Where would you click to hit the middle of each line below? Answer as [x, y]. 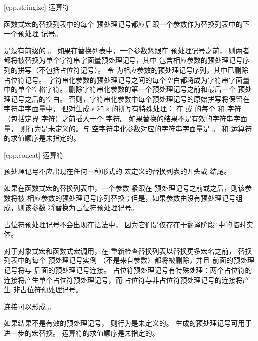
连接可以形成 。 [30, 306]
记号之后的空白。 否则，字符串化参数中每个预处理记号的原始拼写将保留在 [130, 99]
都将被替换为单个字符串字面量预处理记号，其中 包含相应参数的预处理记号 [123, 60]
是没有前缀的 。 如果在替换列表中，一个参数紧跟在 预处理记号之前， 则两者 [127, 50]
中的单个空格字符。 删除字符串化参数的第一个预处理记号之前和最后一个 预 [125, 89]
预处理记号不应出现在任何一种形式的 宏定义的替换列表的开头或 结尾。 [118, 171]
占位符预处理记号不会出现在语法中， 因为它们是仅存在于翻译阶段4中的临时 [125, 224]
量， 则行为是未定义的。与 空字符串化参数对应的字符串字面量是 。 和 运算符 [128, 128]
